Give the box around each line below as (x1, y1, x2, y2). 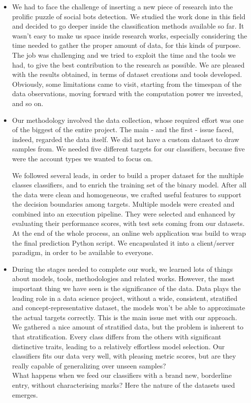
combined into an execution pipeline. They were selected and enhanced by (12, 208, 236, 219)
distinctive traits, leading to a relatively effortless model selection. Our (12, 341, 225, 351)
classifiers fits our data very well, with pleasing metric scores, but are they (12, 351, 236, 361)
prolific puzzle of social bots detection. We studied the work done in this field (12, 11, 246, 21)
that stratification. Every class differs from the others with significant (12, 331, 221, 341)
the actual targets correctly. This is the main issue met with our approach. (12, 312, 237, 322)
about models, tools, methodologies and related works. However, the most (12, 273, 235, 284)
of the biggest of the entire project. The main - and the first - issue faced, (12, 124, 234, 135)
